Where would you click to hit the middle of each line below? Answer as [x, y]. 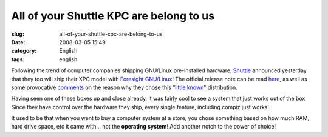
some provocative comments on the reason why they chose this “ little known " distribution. [125, 87]
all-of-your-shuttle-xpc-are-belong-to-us [111, 34]
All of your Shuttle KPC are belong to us [113, 16]
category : [24, 51]
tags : [18, 59]
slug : [18, 34]
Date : [18, 42]
